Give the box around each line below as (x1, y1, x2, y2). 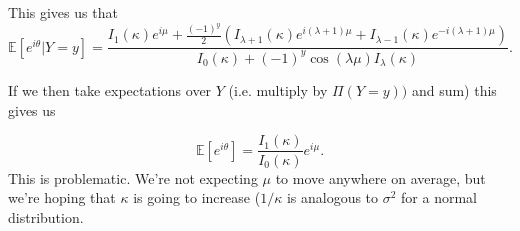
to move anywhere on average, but (275, 167, 486, 188)
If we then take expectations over (8, 80, 212, 101)
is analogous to (286, 187, 379, 208)
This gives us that (8, 2, 118, 22)
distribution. (8, 206, 84, 227)
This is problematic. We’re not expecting (8, 167, 258, 188)
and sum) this (411, 80, 497, 101)
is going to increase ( (133, 187, 261, 208)
